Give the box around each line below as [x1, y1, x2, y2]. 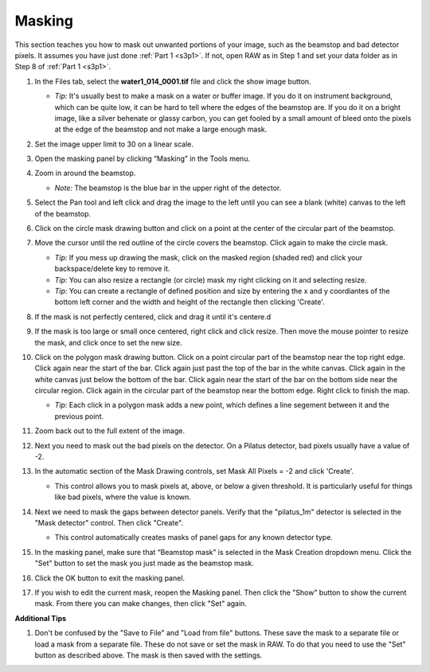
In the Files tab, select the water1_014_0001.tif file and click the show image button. [34, 76, 311, 86]
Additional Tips [14, 613, 67, 623]
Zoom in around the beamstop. [34, 168, 136, 178]
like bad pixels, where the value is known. [54, 492, 191, 502]
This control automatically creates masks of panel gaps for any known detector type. [54, 533, 334, 542]
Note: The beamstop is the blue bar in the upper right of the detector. [54, 183, 282, 193]
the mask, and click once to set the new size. [34, 338, 182, 347]
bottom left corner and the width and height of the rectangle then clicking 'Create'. [54, 297, 326, 307]
